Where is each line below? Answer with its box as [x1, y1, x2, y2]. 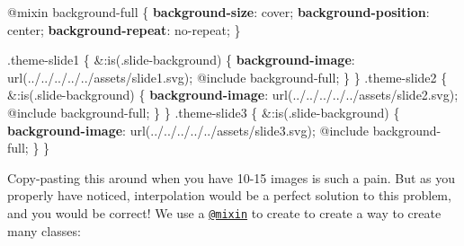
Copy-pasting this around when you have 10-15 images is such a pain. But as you [7, 168, 456, 187]
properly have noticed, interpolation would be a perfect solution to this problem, [7, 186, 451, 205]
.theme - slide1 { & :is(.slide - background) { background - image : [7, 50, 355, 69]
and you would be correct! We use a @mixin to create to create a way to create [7, 203, 442, 222]
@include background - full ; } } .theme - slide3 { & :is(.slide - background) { [7, 102, 400, 121]
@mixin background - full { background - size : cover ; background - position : [7, 3, 430, 21]
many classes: [7, 221, 81, 240]
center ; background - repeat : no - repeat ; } [7, 20, 241, 39]
